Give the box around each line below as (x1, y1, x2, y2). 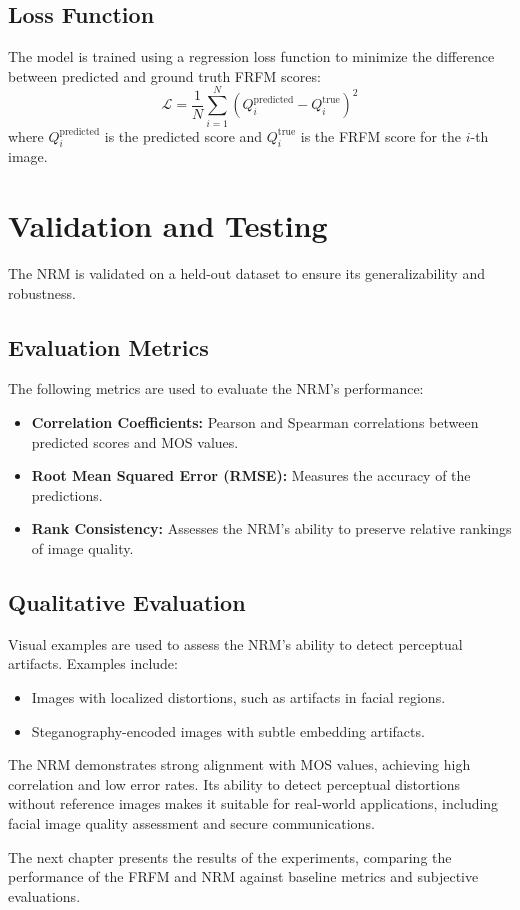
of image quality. (31, 537, 134, 558)
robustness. (8, 282, 76, 303)
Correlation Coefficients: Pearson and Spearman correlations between (31, 412, 479, 433)
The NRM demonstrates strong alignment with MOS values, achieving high (8, 754, 471, 775)
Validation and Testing (8, 205, 328, 246)
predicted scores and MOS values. (31, 431, 239, 452)
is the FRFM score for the (300, 125, 461, 146)
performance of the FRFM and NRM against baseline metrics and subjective (8, 866, 479, 887)
